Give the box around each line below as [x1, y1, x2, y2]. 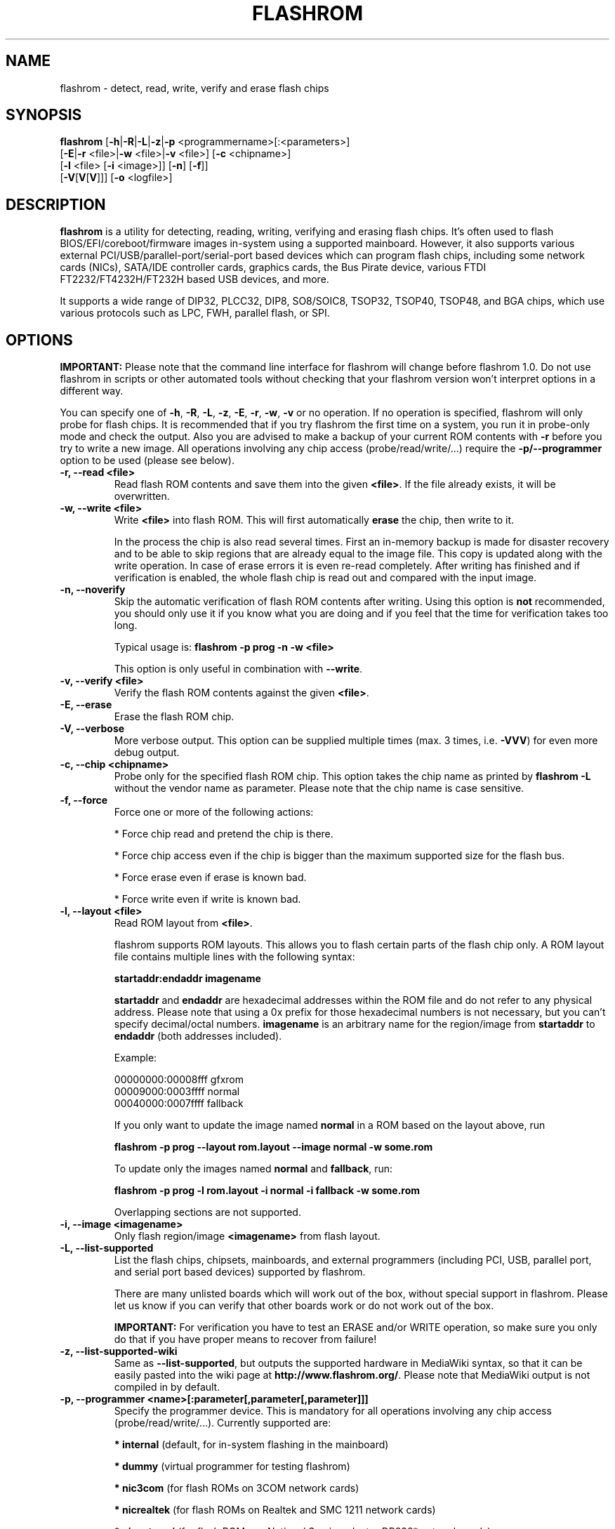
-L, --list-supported [60, 1242, 154, 1255]
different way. [60, 385, 124, 397]
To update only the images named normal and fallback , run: [114, 1163, 393, 1175]
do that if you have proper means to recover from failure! [114, 1333, 377, 1346]
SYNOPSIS [6, 106, 82, 124]
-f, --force [60, 794, 108, 807]
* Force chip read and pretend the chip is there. [114, 828, 333, 840]
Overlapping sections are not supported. [114, 1206, 301, 1219]
